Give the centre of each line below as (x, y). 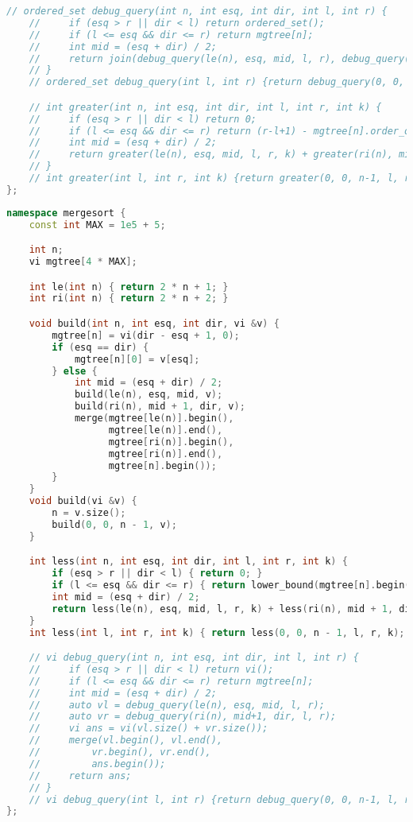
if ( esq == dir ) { (100, 347)
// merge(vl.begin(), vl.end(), (126, 741)
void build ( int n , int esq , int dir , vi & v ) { (154, 324)
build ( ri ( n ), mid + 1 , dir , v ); (160, 407)
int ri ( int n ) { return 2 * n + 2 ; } (129, 299)
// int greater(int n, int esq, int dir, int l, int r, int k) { (205, 107)
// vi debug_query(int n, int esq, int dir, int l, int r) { (194, 658)
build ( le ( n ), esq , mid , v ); (149, 395)
